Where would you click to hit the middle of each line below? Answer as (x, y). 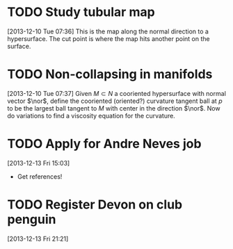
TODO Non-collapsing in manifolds (110, 74)
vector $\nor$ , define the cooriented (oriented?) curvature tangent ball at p (115, 101)
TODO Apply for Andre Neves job (104, 144)
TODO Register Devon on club (95, 204)
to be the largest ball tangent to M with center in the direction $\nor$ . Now (114, 108)
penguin (32, 219)
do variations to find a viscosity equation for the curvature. (91, 115)
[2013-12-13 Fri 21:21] (38, 239)
